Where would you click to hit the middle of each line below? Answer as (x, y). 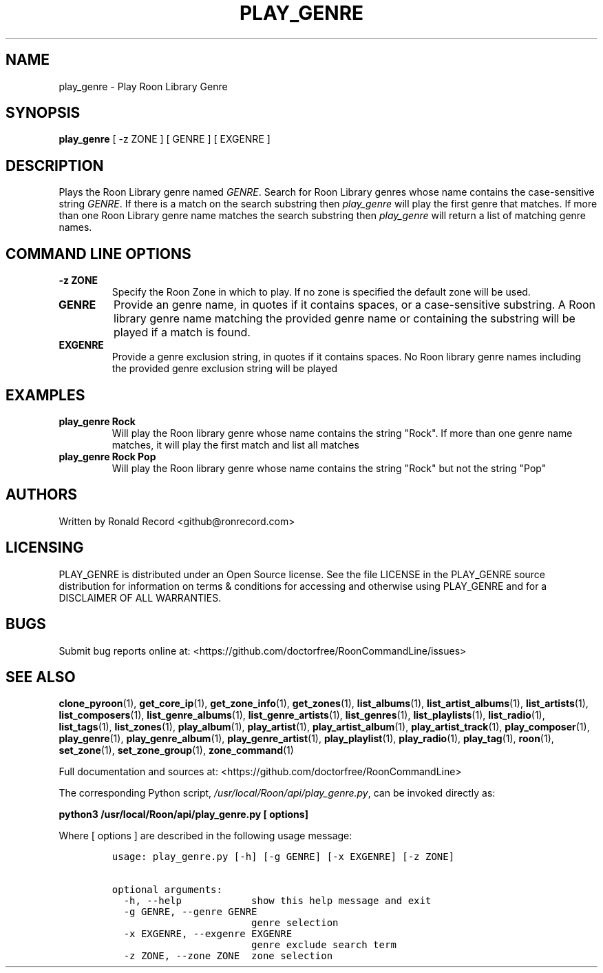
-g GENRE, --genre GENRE (190, 912)
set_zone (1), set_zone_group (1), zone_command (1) (176, 750)
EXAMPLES (45, 395)
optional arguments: (167, 890)
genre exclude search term (324, 945)
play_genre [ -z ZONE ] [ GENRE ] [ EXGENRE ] (165, 139)
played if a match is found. (182, 332)
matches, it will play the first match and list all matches (235, 444)
